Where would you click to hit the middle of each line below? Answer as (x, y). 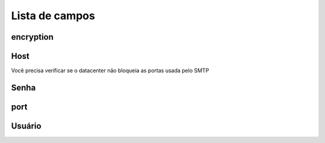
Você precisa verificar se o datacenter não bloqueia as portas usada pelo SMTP (110, 71)
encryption (32, 37)
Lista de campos (53, 16)
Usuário (26, 126)
